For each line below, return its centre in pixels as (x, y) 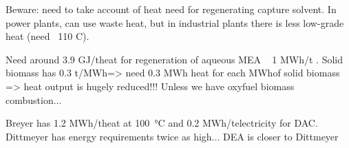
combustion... (34, 99)
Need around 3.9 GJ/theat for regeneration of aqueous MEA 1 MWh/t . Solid (174, 59)
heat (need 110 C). (47, 36)
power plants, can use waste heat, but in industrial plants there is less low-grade (175, 22)
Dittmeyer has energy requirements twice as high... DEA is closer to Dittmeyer (172, 136)
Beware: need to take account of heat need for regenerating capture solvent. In (171, 9)
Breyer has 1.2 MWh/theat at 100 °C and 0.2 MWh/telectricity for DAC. (162, 123)
